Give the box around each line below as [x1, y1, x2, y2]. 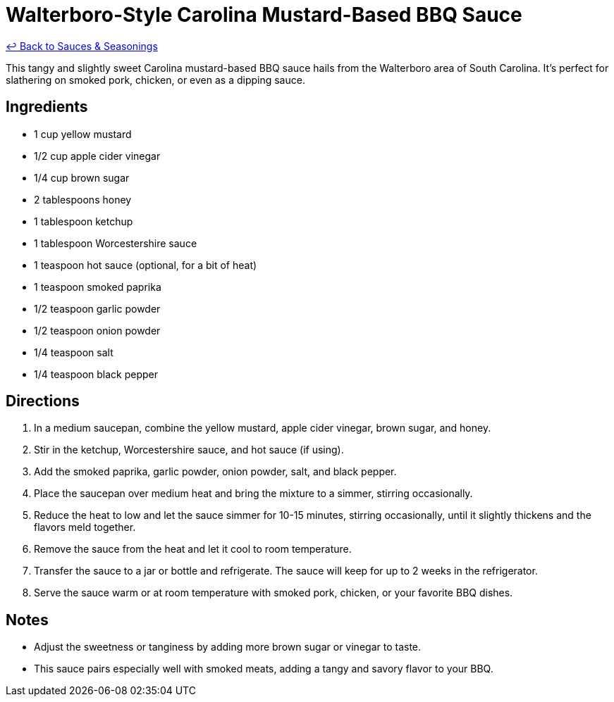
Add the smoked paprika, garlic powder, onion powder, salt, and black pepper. [34, 465, 397, 478]
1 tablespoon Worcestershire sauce [34, 237, 197, 249]
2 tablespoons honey [34, 193, 132, 206]
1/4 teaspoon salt [34, 346, 113, 358]
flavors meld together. [34, 521, 136, 534]
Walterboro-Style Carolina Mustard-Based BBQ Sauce [6, 3, 522, 27]
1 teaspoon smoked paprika [34, 280, 161, 293]
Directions [6, 392, 80, 410]
